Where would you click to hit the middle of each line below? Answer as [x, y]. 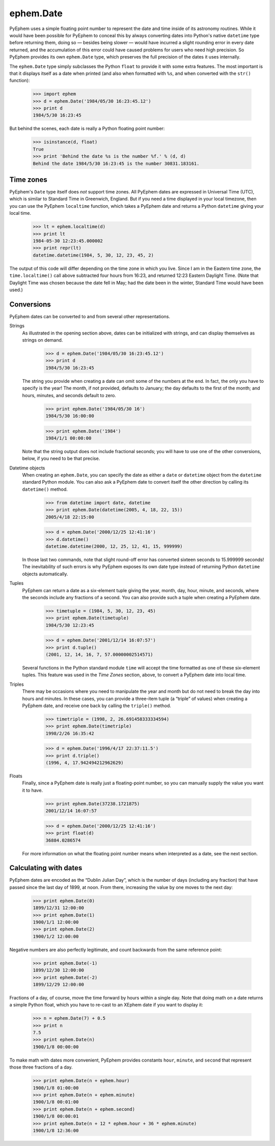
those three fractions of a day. [41, 1067]
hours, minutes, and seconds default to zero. [69, 395]
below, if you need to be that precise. [61, 459]
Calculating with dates [46, 868]
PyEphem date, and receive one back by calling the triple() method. [97, 706]
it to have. [33, 790]
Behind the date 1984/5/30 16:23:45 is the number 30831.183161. [116, 163]
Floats [16, 776]
